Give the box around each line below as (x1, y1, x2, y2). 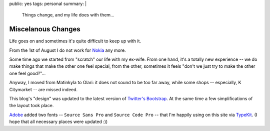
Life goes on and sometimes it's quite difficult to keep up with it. (9, 38, 141, 44)
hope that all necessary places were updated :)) (9, 119, 108, 125)
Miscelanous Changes (9, 25, 80, 33)
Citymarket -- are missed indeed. (9, 86, 78, 92)
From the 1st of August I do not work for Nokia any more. (9, 47, 126, 53)
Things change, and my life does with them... (21, 12, 114, 18)
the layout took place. (9, 103, 54, 109)
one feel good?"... (9, 70, 46, 76)
